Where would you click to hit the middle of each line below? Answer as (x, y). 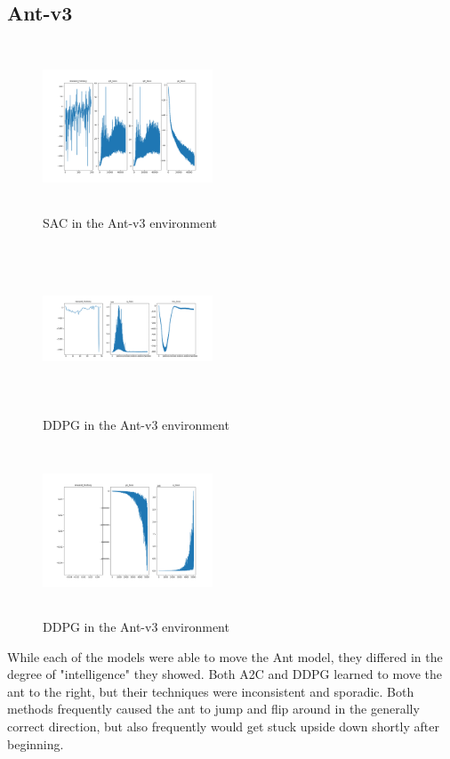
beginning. (36, 743)
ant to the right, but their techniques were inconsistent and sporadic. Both (211, 691)
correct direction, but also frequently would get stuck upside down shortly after (223, 727)
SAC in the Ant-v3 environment (130, 222)
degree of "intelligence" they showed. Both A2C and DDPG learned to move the (225, 674)
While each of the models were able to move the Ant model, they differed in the (225, 656)
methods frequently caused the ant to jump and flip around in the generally (213, 709)
